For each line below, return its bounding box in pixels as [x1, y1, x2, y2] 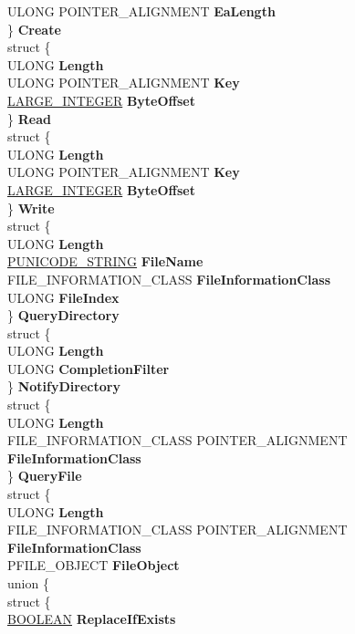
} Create [7, 19, 61, 38]
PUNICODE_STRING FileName [7, 252, 204, 271]
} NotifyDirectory [7, 377, 120, 396]
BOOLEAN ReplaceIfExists [7, 609, 176, 629]
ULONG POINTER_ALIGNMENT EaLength [7, 2, 276, 20]
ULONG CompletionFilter [7, 359, 170, 378]
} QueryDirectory [7, 306, 120, 325]
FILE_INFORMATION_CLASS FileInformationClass [7, 269, 331, 288]
